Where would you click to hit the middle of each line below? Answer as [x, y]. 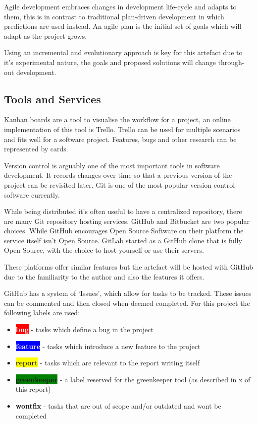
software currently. [32, 194]
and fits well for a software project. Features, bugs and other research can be [120, 139]
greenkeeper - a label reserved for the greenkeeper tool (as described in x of [133, 379]
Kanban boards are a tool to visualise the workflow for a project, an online [117, 119]
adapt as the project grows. [46, 35]
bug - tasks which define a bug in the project [84, 329]
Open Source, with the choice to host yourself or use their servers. [104, 250]
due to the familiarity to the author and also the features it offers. [104, 276]
